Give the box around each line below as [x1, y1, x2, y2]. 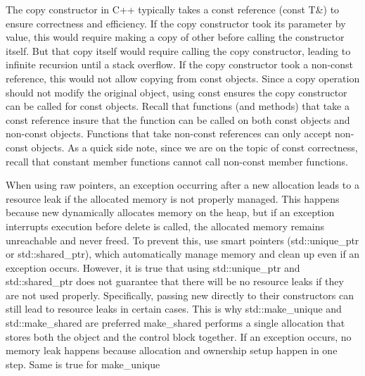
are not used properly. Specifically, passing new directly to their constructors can [6, 287, 354, 302]
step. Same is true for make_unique [6, 356, 160, 371]
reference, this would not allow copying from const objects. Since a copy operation [6, 70, 360, 85]
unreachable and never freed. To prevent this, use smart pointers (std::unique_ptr [6, 232, 359, 247]
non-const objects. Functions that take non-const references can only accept [6, 126, 332, 141]
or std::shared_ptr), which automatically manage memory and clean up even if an [6, 246, 360, 261]
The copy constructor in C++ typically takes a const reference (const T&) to [6, 2, 340, 16]
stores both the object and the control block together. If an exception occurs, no [6, 329, 352, 344]
